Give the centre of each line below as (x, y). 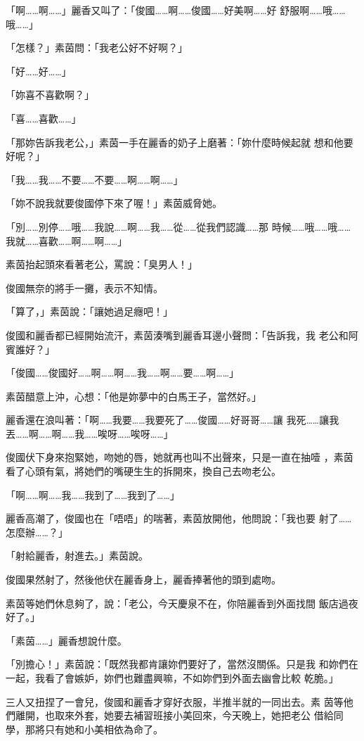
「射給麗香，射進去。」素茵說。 (77, 556)
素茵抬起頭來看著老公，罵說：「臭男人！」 (102, 264)
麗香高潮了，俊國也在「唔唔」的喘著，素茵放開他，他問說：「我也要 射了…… (179, 518)
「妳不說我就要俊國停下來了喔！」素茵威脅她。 (114, 203)
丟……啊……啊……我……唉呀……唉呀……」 (90, 433)
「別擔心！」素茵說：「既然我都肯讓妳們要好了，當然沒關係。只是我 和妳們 (177, 664)
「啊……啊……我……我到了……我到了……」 (93, 494)
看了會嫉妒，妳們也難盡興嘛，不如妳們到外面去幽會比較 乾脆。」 (191, 678)
